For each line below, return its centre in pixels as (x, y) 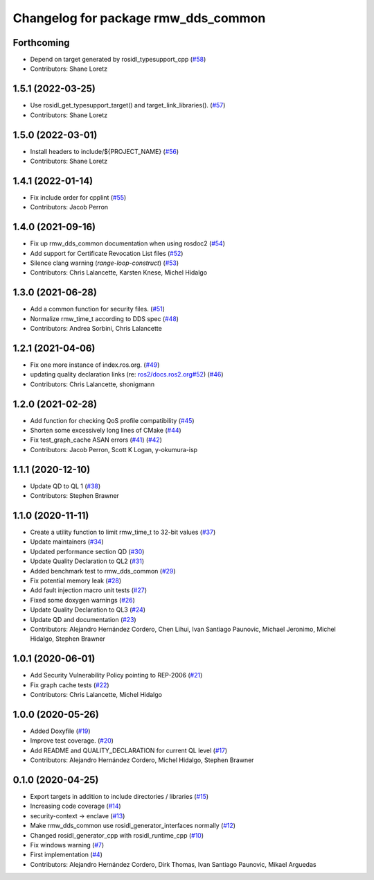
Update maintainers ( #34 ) (67, 542)
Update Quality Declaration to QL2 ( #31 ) (87, 561)
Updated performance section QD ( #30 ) (87, 551)
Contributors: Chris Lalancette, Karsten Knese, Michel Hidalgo (119, 273)
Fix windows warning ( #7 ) (67, 845)
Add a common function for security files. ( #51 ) (98, 309)
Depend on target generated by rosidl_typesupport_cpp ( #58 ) (118, 60)
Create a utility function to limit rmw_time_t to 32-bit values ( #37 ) (123, 532)
